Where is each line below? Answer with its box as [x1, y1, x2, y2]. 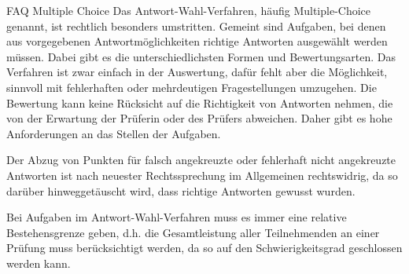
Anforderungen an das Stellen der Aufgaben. [6, 125, 221, 141]
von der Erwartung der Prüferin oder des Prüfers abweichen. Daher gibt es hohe [6, 110, 392, 126]
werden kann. [6, 254, 71, 271]
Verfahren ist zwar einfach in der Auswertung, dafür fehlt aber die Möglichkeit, [6, 64, 388, 80]
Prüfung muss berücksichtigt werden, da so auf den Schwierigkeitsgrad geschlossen [6, 239, 403, 256]
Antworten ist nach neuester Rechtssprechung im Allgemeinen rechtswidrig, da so [6, 166, 398, 183]
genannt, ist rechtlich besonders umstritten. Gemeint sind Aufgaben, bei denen [6, 17, 386, 34]
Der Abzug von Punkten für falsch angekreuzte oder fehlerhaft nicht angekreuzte [6, 152, 396, 168]
